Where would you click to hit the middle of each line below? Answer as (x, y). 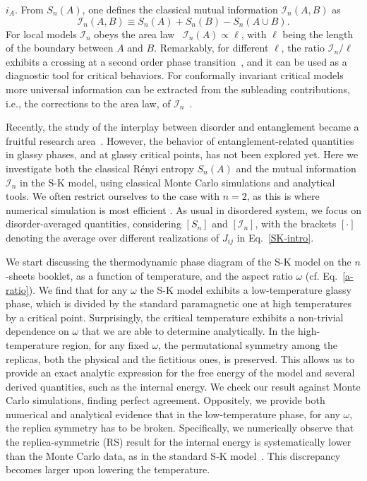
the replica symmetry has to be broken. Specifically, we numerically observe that (180, 428)
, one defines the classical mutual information (180, 9)
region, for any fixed (105, 344)
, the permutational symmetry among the (248, 344)
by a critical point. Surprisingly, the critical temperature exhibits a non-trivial (175, 317)
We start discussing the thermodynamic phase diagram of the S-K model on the (179, 262)
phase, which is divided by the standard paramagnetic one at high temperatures (179, 303)
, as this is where (283, 196)
